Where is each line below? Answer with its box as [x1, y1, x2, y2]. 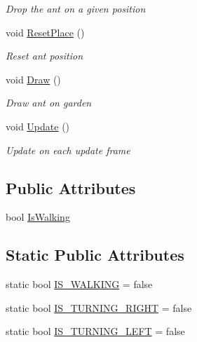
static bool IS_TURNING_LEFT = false [6, 324, 185, 338]
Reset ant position [6, 48, 83, 63]
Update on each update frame [6, 142, 130, 157]
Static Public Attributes [6, 244, 184, 266]
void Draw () [6, 71, 61, 86]
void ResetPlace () [6, 25, 85, 39]
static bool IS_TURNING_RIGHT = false [6, 300, 192, 315]
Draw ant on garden [6, 95, 92, 110]
